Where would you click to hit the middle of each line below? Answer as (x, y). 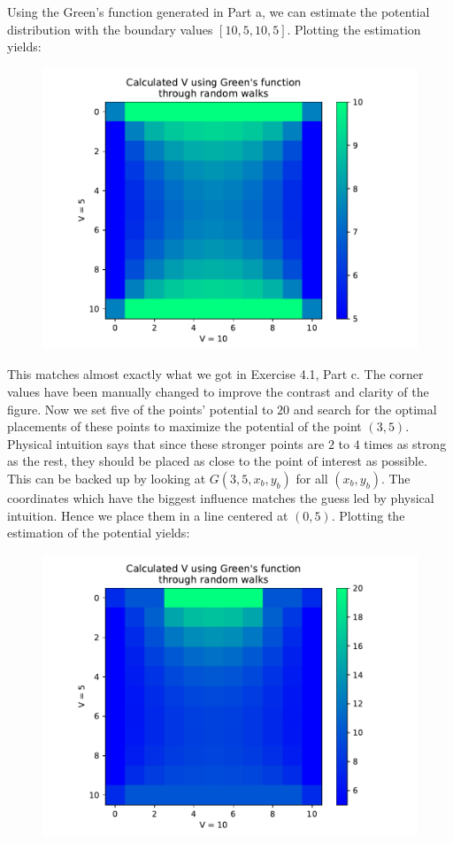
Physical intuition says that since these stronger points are (166, 443)
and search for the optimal (365, 409)
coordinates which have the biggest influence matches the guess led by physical (221, 497)
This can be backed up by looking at (107, 478)
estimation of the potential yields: (99, 533)
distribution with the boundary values (110, 29)
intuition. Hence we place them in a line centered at (148, 515)
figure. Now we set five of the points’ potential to (140, 409)
